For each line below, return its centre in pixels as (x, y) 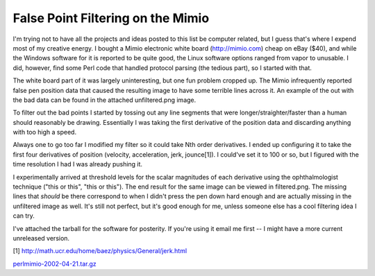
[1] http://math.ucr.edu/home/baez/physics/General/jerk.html (100, 251)
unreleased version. (41, 238)
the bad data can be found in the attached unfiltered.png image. (105, 100)
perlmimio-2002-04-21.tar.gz (55, 264)
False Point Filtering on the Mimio (111, 18)
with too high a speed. (44, 132)
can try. (24, 216)
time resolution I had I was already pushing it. (77, 164)
